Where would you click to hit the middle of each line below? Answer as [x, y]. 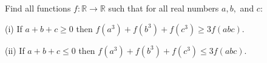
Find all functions [38, 8]
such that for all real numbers [164, 8]
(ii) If [15, 50]
